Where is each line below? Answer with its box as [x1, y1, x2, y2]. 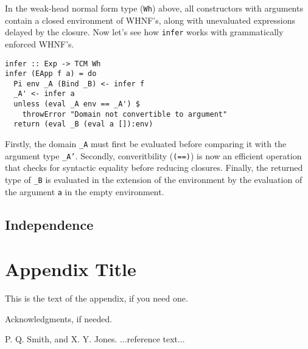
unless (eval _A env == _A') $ [13, 100, 140, 109]
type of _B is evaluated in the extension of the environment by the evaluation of [5, 173, 303, 185]
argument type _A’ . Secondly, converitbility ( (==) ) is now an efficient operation [5, 149, 302, 162]
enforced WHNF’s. [5, 37, 74, 50]
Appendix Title [5, 257, 136, 282]
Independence [5, 215, 94, 233]
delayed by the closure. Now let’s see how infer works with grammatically [5, 26, 284, 38]
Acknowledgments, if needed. [5, 312, 113, 325]
